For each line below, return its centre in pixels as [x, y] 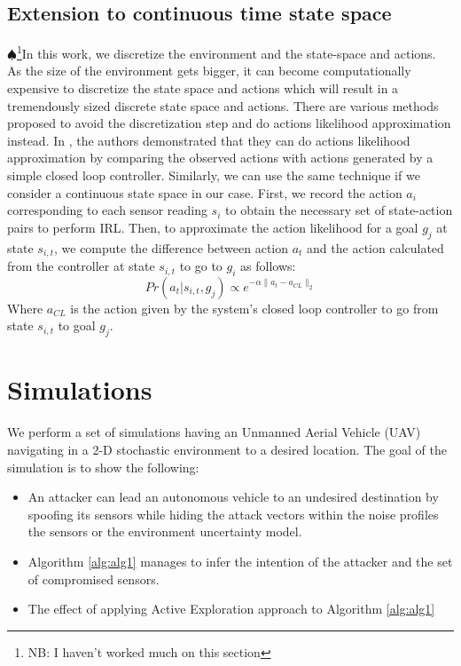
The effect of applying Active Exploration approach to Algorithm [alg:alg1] [231, 609]
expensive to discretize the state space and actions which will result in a [203, 88]
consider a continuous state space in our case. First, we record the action [205, 192]
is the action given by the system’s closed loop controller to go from [254, 308]
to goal [77, 325]
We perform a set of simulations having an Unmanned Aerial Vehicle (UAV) [214, 432]
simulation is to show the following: [103, 467]
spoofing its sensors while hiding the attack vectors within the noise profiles [233, 514]
